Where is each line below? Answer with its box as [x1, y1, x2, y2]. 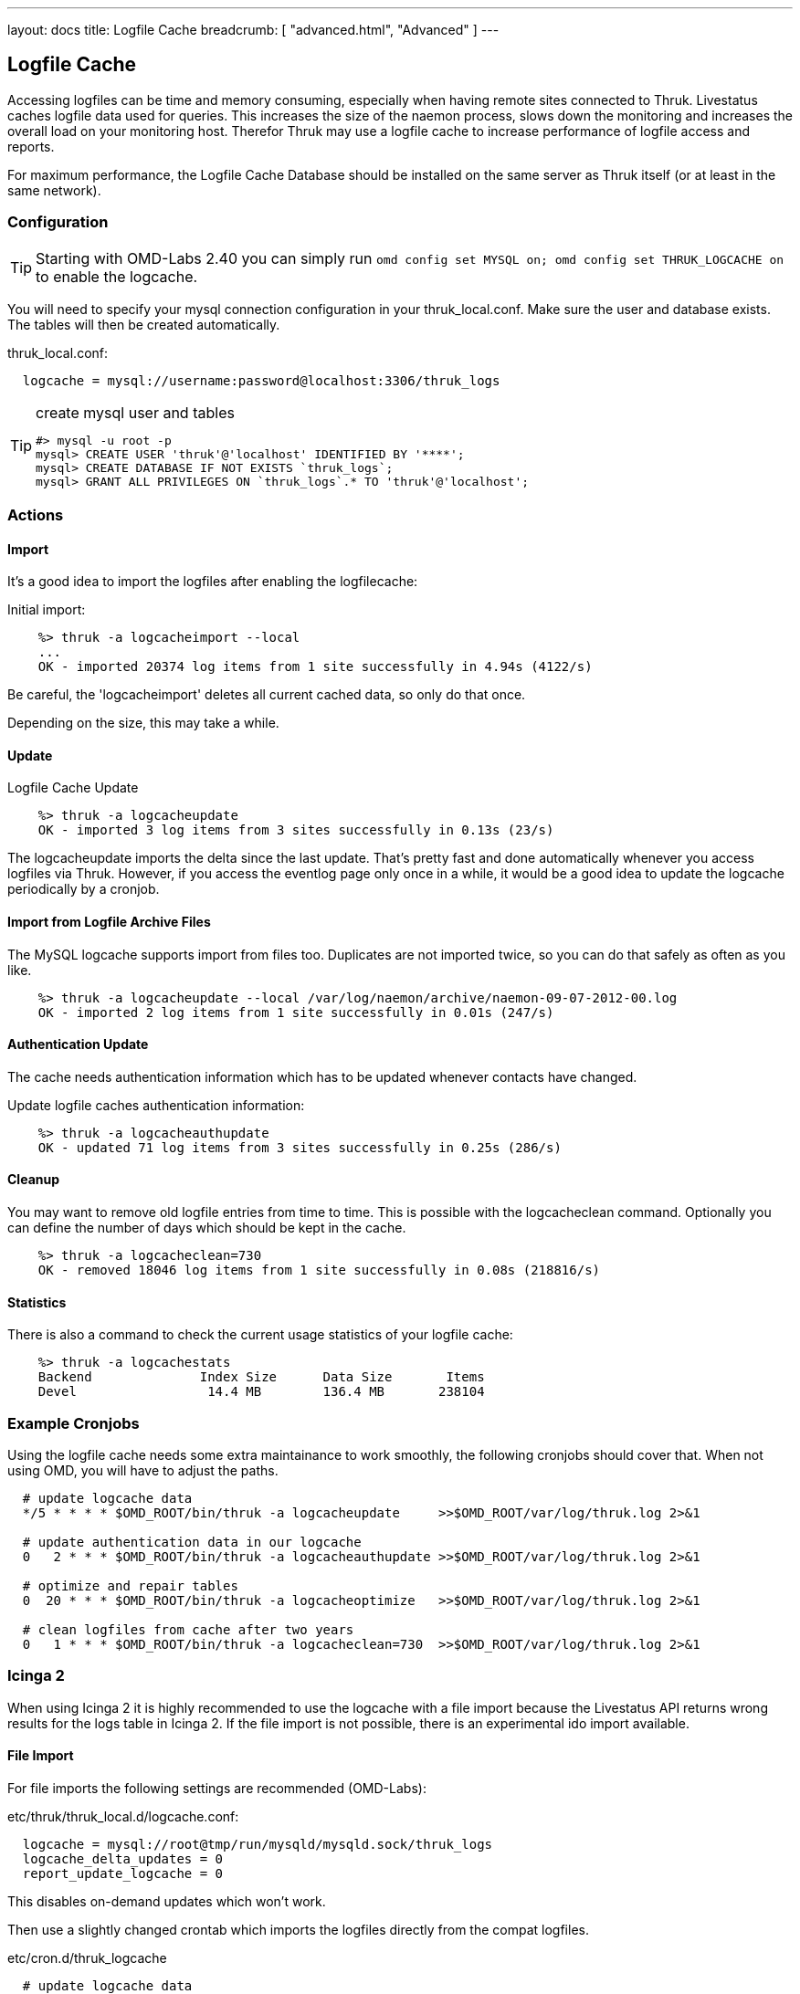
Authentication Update [7, 1036, 149, 1053]
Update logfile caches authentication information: [7, 1097, 305, 1113]
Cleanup [7, 1171, 60, 1188]
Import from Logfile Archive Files [7, 914, 211, 930]
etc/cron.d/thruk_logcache [7, 1950, 167, 1966]
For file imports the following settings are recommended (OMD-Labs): [7, 1780, 426, 1796]
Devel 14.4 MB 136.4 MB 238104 [37, 1384, 485, 1400]
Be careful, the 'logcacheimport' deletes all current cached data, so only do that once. [7, 687, 526, 703]
